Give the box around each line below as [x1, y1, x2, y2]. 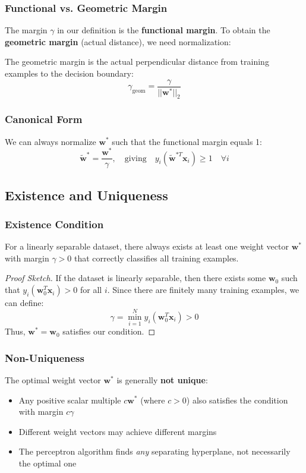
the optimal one [18, 456, 77, 469]
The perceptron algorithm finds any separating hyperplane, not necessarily [18, 445, 291, 458]
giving [124, 154, 147, 163]
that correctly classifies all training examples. [74, 251, 239, 264]
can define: [5, 297, 44, 309]
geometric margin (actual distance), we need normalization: [5, 35, 231, 48]
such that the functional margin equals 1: [112, 135, 262, 147]
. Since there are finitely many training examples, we [107, 283, 299, 296]
